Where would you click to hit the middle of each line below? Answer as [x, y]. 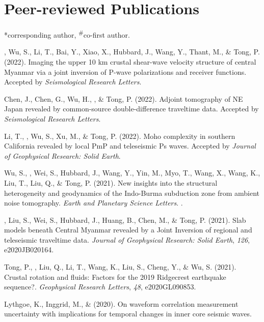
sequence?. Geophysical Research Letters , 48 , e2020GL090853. [100, 287]
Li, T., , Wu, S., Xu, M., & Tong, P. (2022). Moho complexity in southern [120, 136]
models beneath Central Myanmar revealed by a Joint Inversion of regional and [128, 230]
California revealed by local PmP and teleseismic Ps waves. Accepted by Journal [130, 146]
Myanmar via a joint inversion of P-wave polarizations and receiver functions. [125, 71]
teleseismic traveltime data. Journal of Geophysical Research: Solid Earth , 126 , [127, 239]
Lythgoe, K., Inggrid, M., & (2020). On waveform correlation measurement [121, 303]
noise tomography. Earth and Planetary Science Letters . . [94, 203]
